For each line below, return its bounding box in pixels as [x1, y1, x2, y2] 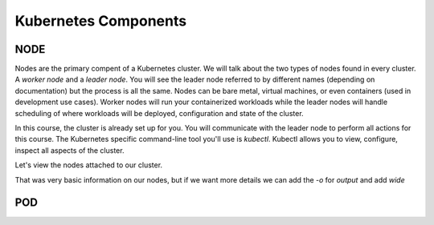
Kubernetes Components [14, 12, 187, 30]
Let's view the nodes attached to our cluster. [14, 160, 163, 170]
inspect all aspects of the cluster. [14, 145, 125, 155]
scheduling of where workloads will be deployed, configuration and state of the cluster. [14, 108, 305, 118]
